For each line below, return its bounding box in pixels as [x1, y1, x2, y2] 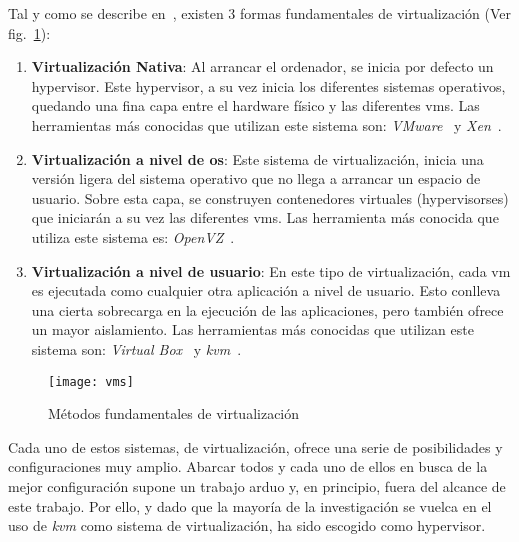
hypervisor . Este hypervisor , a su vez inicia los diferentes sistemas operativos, [31, 75, 506, 96]
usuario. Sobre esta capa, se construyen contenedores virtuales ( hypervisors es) [31, 187, 509, 208]
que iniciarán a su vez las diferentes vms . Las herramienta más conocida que [31, 207, 499, 228]
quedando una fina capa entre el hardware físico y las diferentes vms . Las [31, 95, 480, 116]
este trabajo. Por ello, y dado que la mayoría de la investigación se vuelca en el [8, 495, 492, 516]
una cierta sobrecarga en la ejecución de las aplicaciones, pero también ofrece [31, 299, 504, 320]
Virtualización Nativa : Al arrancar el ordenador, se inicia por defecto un [31, 56, 494, 77]
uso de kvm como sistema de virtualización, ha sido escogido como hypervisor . [8, 515, 486, 536]
